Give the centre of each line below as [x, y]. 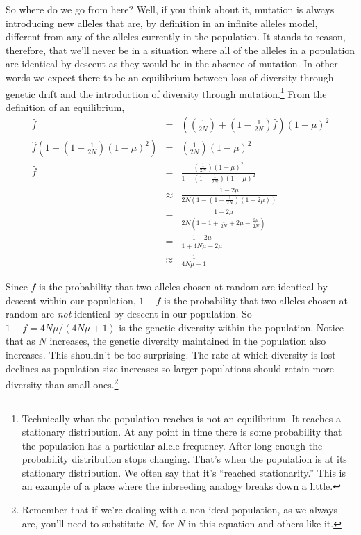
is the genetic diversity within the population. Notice [232, 327]
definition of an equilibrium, [65, 107]
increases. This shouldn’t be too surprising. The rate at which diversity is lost [171, 355]
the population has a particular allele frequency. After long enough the [172, 445]
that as [20, 341]
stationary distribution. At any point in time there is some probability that [182, 432]
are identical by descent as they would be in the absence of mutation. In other [172, 64]
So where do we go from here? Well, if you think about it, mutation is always [170, 9]
